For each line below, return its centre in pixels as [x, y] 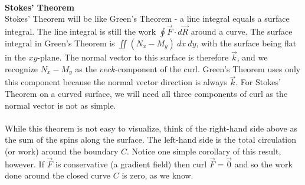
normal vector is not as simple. [60, 105]
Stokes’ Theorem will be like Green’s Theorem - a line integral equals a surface [147, 18]
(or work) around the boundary [62, 151]
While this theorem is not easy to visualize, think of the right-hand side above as [151, 128]
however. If [24, 164]
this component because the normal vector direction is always [116, 82]
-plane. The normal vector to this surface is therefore [133, 57]
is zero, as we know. [158, 175]
